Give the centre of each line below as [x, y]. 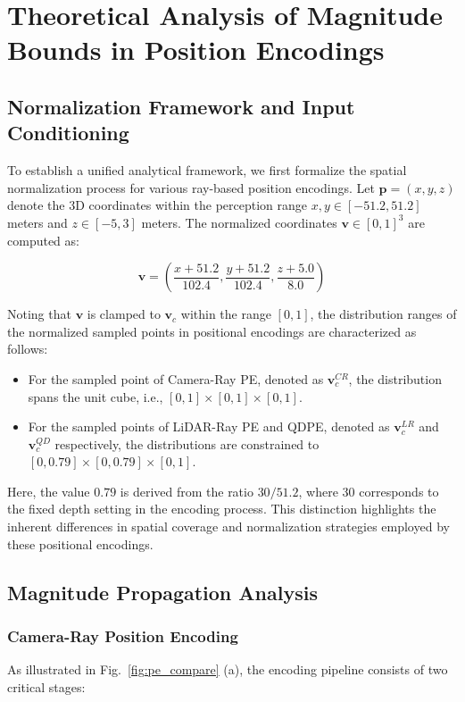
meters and [37, 222]
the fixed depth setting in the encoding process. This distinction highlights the [222, 509]
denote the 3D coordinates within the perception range [158, 205]
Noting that [39, 314]
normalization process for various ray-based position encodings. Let [191, 187]
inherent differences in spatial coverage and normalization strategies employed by [228, 526]
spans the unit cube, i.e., [95, 396]
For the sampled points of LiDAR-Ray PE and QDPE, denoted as [209, 426]
